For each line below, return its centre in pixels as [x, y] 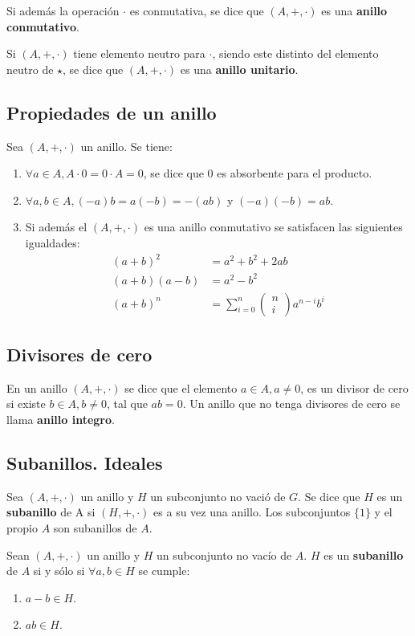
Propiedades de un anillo [112, 112]
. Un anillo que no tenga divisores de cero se [291, 404]
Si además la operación [63, 10]
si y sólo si [59, 571]
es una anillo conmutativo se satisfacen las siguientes [273, 227]
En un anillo [37, 387]
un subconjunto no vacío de [224, 554]
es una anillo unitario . [239, 69]
